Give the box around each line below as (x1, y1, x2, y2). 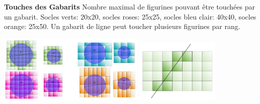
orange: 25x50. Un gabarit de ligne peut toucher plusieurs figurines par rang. (4, 21, 240, 31)
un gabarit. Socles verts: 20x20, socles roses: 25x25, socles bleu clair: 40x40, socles (4, 11, 256, 21)
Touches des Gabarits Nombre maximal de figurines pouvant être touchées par (4, 1, 255, 11)
